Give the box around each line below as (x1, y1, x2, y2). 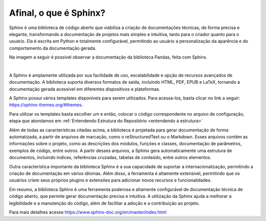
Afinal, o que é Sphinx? (9, 7, 105, 18)
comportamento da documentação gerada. (9, 45, 97, 51)
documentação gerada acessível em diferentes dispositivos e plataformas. (9, 86, 160, 92)
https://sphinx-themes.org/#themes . (9, 102, 83, 108)
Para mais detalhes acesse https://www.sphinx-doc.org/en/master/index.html (9, 209, 167, 215)
